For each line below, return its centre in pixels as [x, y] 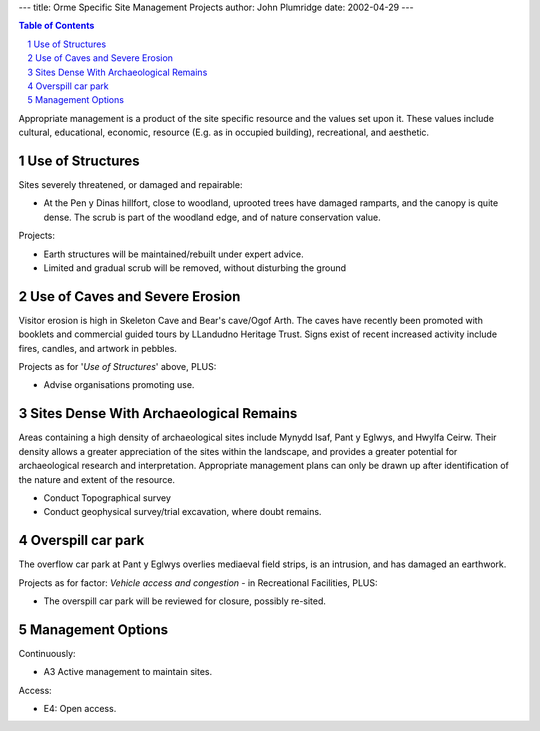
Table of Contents [56, 26]
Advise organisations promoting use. [119, 385]
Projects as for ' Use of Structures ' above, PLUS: [117, 367]
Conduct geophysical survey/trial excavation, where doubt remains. [182, 512]
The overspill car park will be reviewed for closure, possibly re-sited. [185, 601]
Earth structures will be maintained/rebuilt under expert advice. [173, 254]
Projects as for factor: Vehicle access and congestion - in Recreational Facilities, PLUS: [198, 582]
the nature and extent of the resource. [96, 479]
